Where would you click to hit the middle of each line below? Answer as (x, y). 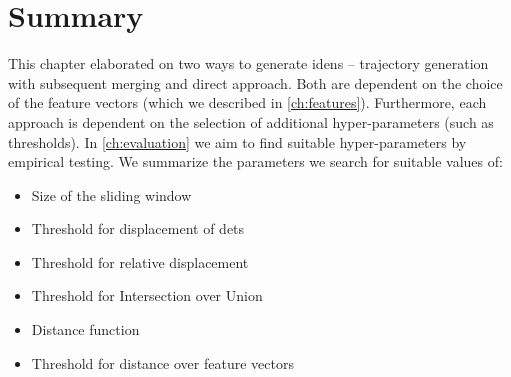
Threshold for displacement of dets (138, 228)
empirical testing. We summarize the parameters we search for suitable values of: (255, 161)
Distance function (85, 329)
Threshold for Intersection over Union (147, 295)
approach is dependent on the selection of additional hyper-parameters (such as (251, 121)
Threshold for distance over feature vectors (162, 362)
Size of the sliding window (111, 194)
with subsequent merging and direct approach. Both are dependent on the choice (255, 82)
